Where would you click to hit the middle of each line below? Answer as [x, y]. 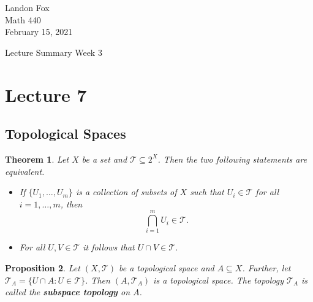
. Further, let [266, 268]
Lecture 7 [46, 94]
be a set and [104, 159]
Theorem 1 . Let [37, 159]
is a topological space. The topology [219, 280]
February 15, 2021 [39, 32]
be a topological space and [167, 268]
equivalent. [25, 171]
